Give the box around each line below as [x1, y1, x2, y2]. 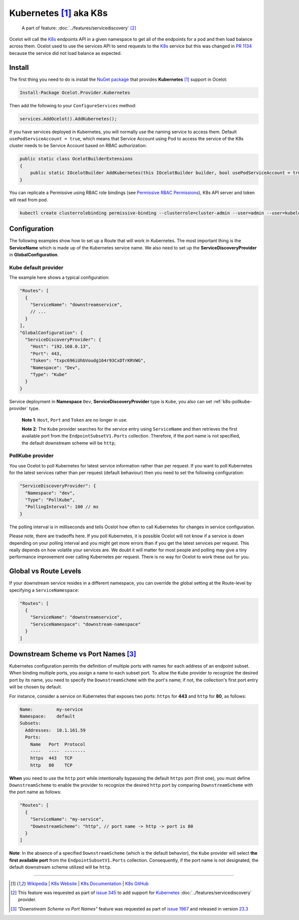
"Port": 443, [30, 351, 62, 356]
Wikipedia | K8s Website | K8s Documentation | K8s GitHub [26, 881, 149, 887]
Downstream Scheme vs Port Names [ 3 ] [9, 650, 137, 658]
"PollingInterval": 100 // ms [25, 504, 99, 510]
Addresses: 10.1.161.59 [25, 727, 86, 733]
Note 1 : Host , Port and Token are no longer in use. [21, 417, 128, 423]
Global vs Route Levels [9, 567, 82, 576]
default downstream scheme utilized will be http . [9, 864, 112, 870]
